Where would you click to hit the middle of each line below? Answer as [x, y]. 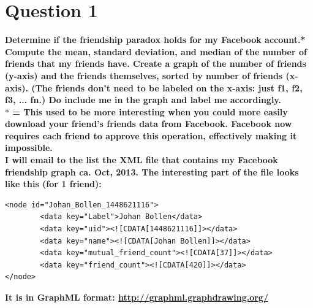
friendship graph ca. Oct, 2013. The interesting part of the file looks [152, 171]
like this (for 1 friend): [53, 184]
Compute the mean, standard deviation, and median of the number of [156, 51]
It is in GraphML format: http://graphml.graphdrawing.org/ [137, 297]
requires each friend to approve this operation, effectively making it [151, 135]
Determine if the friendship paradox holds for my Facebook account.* [155, 40]
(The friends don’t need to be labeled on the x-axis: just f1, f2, [167, 87]
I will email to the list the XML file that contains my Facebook [141, 160]
